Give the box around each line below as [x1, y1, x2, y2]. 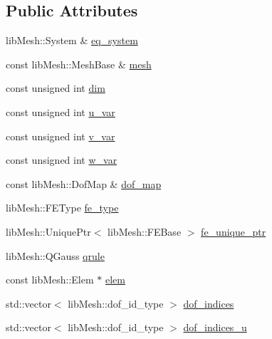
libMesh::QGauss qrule [6, 248, 105, 263]
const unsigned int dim [6, 80, 105, 95]
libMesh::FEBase [108, 224, 182, 239]
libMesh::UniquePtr [6, 224, 91, 239]
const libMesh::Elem [6, 272, 94, 287]
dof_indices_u [183, 320, 247, 335]
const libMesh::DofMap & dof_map [6, 176, 162, 191]
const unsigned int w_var [6, 152, 117, 167]
